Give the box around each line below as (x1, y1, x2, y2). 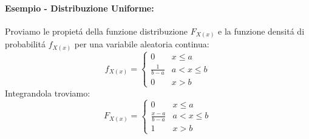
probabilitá (5, 38, 46, 50)
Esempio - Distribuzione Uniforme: (5, 1, 154, 14)
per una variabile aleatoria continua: (74, 38, 209, 50)
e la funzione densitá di (218, 24, 305, 37)
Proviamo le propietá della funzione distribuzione (5, 24, 188, 37)
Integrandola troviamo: (5, 86, 90, 99)
